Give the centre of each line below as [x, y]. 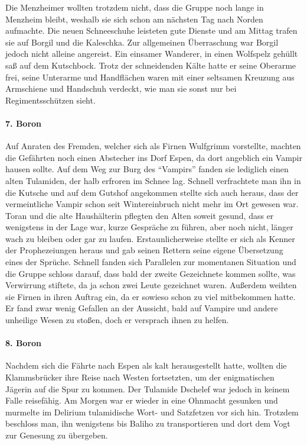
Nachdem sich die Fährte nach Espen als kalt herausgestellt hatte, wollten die [146, 365]
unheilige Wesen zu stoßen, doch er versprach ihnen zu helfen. [117, 320]
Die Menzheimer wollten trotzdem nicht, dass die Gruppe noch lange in [135, 7]
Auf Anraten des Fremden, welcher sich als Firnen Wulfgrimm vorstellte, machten [153, 146]
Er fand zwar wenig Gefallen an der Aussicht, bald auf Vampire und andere [142, 308]
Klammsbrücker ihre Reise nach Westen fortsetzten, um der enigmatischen [140, 377]
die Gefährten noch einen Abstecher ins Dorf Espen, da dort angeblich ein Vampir [154, 157]
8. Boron [24, 343]
